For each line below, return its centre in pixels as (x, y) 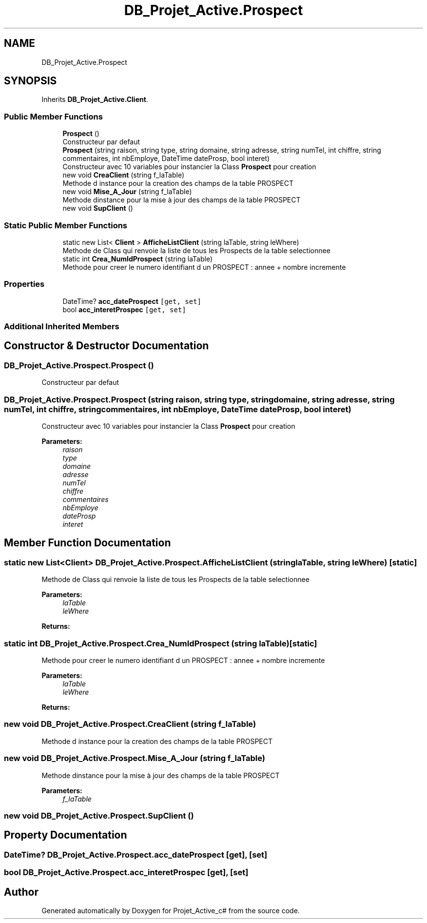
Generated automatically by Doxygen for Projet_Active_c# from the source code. (171, 910)
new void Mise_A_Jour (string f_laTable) (127, 192)
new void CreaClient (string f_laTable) (124, 175)
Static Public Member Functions (66, 225)
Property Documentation (66, 835)
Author (21, 892)
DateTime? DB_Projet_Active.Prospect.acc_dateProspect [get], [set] (136, 854)
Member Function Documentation (87, 543)
